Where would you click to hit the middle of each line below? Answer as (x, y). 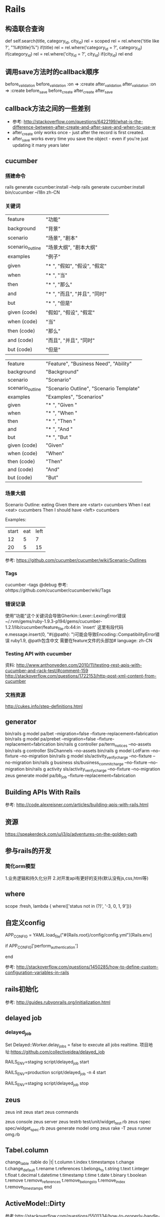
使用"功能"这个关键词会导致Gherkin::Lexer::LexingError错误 (66, 616)
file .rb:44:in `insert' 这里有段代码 (91, 628)
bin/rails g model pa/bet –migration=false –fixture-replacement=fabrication (82, 734)
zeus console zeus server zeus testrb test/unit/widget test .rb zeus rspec (78, 1122)
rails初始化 (22, 989)
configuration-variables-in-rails (37, 972)
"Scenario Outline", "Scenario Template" (93, 388)
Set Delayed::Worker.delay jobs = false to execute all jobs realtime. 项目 (77, 1045)
